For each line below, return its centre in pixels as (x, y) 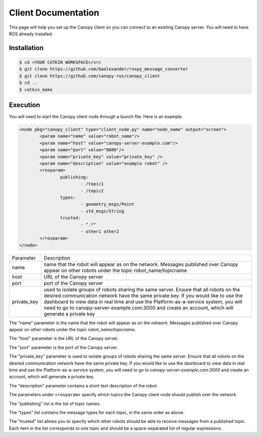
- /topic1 (92, 184)
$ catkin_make (36, 89)
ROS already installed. (31, 34)
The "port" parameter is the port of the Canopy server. (64, 347)
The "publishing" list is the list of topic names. (55, 403)
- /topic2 (92, 191)
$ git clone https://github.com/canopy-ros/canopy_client (90, 76)
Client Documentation (54, 13)
